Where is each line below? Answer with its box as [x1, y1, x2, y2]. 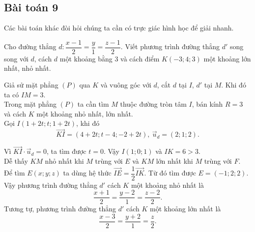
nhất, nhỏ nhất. [4, 63, 51, 73]
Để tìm [4, 168, 25, 178]
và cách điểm [120, 53, 160, 63]
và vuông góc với [100, 80, 151, 90]
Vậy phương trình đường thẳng [4, 179, 97, 190]
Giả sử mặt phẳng [4, 80, 58, 90]
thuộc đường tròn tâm [120, 99, 187, 109]
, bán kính [192, 99, 223, 109]
